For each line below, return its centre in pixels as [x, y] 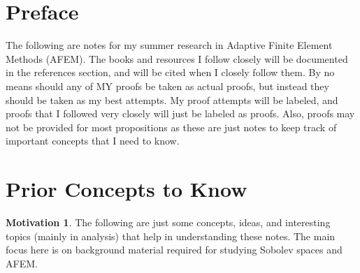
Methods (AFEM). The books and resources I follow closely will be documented [177, 58]
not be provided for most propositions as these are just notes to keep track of [171, 127]
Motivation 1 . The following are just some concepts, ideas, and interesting [168, 222]
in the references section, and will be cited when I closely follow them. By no [170, 72]
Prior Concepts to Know [127, 189]
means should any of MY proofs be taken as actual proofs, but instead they [167, 86]
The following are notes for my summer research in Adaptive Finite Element [169, 45]
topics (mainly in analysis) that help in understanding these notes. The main [171, 236]
